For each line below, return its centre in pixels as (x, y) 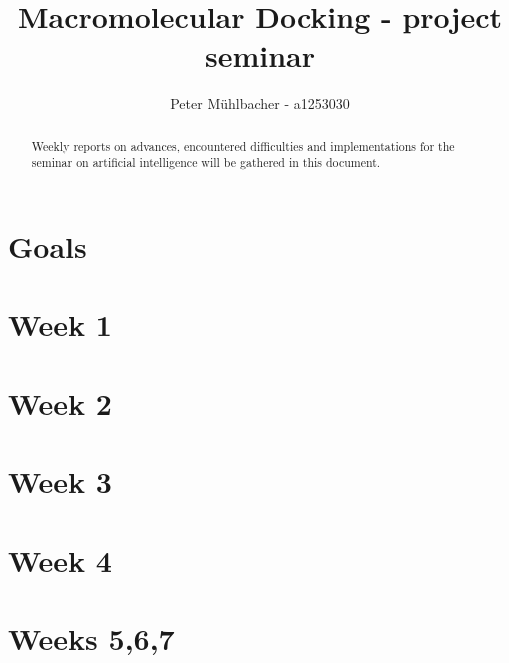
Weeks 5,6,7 (91, 637)
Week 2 (60, 402)
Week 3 (60, 481)
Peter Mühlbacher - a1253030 (260, 103)
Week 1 (60, 324)
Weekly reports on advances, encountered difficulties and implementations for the (243, 145)
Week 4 (60, 559)
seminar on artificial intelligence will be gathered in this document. (206, 162)
